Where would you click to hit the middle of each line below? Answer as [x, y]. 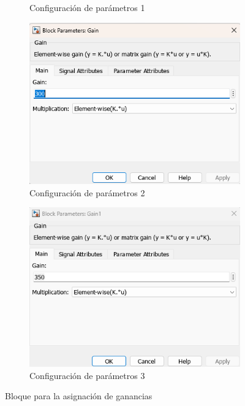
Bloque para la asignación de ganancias [79, 396]
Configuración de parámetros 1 [87, 7]
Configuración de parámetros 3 [87, 375]
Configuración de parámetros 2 [87, 192]
